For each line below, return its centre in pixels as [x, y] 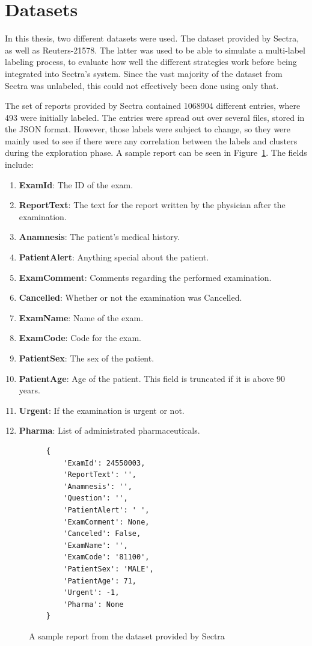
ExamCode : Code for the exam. [80, 338]
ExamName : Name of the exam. [81, 317]
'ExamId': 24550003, [104, 463]
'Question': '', [96, 498]
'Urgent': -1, [91, 593]
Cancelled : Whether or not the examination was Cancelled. [130, 297]
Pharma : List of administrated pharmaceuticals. [109, 430]
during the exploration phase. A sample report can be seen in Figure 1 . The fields [156, 152]
